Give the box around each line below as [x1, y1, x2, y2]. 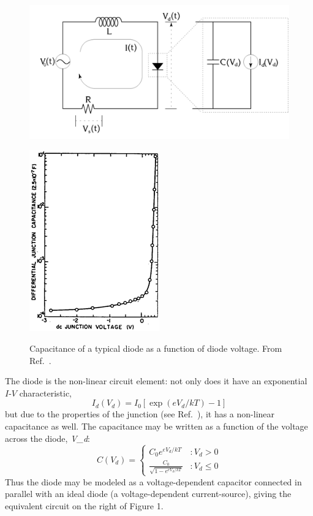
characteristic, [19, 386, 72, 399]
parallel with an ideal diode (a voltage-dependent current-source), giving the [5, 487, 292, 500]
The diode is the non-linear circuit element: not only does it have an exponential [5, 374, 307, 387]
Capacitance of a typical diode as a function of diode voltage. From [29, 342, 282, 355]
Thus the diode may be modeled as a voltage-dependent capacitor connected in [5, 475, 302, 488]
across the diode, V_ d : [5, 431, 91, 444]
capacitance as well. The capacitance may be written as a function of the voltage [5, 420, 308, 433]
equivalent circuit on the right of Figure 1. [5, 499, 164, 512]
